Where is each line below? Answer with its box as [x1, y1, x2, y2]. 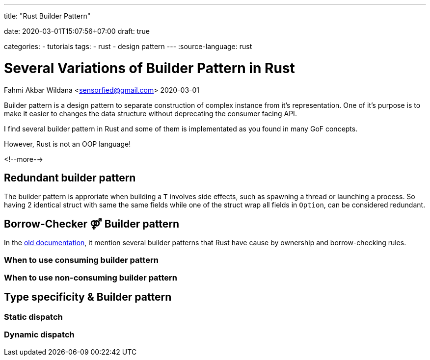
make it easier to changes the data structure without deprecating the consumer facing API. [4, 109, 297, 118]
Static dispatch [4, 311, 63, 322]
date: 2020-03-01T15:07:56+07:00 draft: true [4, 27, 150, 35]
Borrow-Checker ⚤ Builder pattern [4, 217, 180, 230]
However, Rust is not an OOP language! [4, 139, 131, 148]
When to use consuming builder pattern [4, 255, 159, 265]
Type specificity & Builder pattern [4, 291, 172, 304]
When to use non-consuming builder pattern [4, 272, 177, 283]
